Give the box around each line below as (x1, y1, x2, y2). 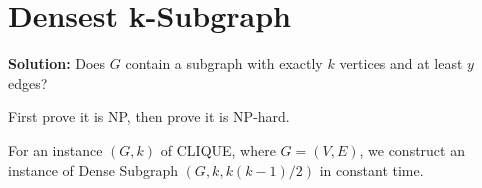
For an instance (8, 139, 103, 160)
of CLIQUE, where (160, 139, 276, 160)
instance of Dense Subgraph (8, 159, 178, 180)
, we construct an (359, 139, 465, 160)
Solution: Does (8, 53, 106, 74)
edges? (8, 72, 48, 93)
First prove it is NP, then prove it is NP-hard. (8, 106, 290, 127)
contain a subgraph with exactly (125, 53, 323, 74)
